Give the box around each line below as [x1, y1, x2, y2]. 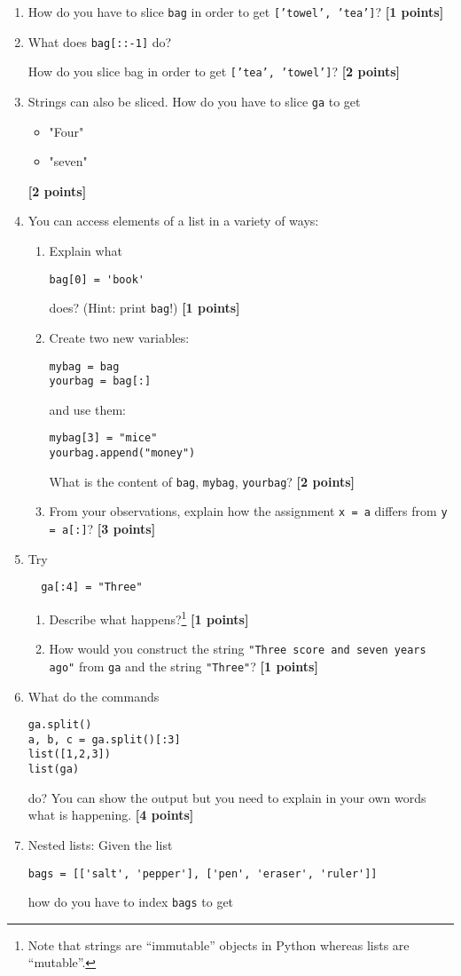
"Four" [49, 122, 84, 140]
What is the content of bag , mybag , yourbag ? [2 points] [49, 472, 355, 490]
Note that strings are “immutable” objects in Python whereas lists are [27, 935, 410, 954]
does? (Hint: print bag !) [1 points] [49, 298, 240, 317]
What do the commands [27, 686, 160, 705]
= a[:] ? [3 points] [49, 520, 156, 538]
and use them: [49, 400, 127, 418]
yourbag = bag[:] [49, 375, 152, 388]
